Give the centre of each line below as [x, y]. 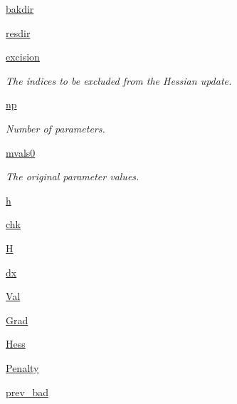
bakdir [20, 9]
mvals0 [21, 152]
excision [23, 57]
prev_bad [27, 392]
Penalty [22, 367]
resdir [18, 32]
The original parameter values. [73, 176]
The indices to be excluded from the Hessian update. [119, 80]
